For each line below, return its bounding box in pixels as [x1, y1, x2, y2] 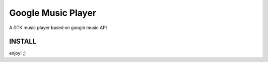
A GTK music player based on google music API [9, 25, 107, 31]
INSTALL [9, 37, 37, 46]
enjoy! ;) [9, 50, 26, 56]
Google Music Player [9, 7, 96, 18]
